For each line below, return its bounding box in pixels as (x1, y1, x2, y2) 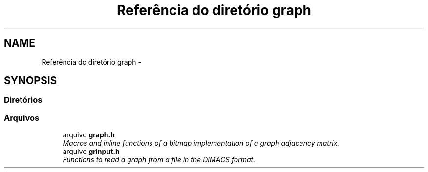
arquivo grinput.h (63, 147, 120, 156)
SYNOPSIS (4, 75, 57, 87)
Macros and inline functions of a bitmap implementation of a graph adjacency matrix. (63, 139, 340, 148)
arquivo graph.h (63, 131, 115, 139)
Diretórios (4, 95, 43, 105)
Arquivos (4, 113, 40, 123)
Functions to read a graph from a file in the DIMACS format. (63, 155, 256, 164)
